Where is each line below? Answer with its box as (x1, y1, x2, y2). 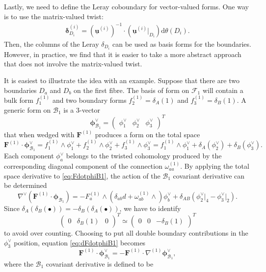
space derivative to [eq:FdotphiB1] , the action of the (4, 170, 160, 181)
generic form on (4, 104, 51, 115)
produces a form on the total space (95, 129, 200, 139)
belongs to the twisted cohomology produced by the (66, 151, 222, 161)
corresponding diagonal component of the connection (4, 161, 162, 171)
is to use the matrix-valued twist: (4, 11, 104, 21)
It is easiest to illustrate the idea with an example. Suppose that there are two (4, 75, 239, 85)
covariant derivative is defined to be (46, 259, 154, 269)
